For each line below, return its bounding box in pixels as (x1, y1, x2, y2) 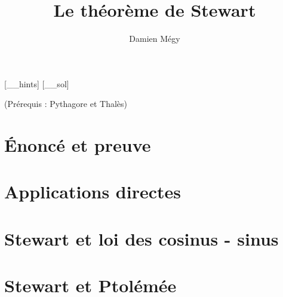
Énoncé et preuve (4, 133, 151, 157)
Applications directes (4, 179, 181, 204)
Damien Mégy (129, 32, 180, 45)
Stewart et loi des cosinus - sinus (4, 226, 279, 250)
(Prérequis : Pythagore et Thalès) (4, 97, 127, 110)
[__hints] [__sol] (4, 77, 69, 90)
